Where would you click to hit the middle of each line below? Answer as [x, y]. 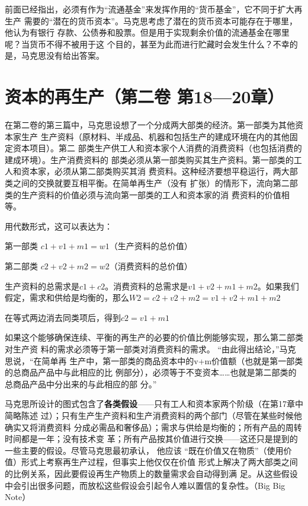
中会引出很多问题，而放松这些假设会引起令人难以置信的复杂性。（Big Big [145, 485]
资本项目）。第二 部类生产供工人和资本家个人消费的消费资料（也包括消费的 [157, 148]
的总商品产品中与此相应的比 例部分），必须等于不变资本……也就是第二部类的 [151, 372]
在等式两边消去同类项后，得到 [63, 317]
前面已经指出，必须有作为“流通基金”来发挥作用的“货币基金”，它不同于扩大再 [154, 9]
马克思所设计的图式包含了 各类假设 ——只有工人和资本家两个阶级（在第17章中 [154, 404]
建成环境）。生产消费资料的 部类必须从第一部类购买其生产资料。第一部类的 [149, 159]
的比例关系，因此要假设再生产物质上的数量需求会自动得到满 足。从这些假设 [151, 473]
